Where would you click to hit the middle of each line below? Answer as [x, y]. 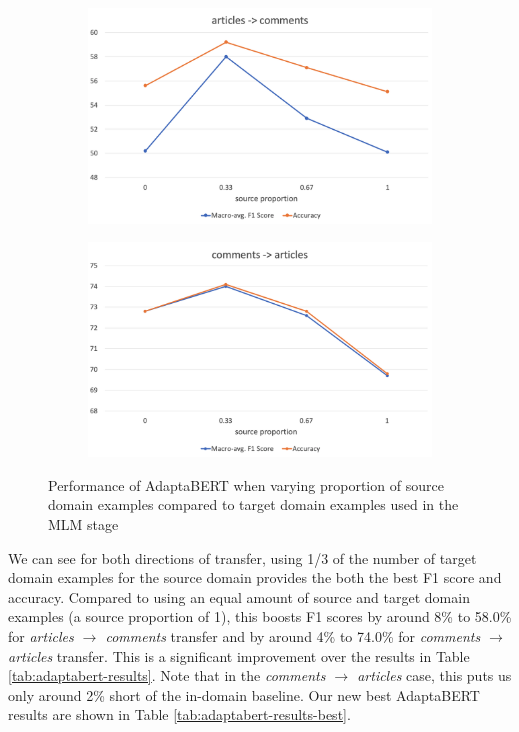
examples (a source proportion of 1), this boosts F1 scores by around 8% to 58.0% [260, 616]
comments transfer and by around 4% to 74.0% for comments [293, 636]
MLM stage [83, 524]
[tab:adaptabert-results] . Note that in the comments [167, 675]
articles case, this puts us [434, 675]
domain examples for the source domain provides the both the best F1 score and [255, 577]
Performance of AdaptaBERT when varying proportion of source [246, 484]
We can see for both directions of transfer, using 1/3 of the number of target [242, 557]
